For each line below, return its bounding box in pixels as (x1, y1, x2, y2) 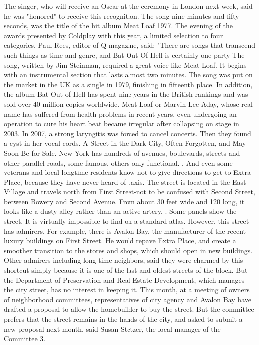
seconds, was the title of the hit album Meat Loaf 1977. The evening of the (4, 20, 233, 31)
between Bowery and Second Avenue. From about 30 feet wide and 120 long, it (4, 196, 245, 206)
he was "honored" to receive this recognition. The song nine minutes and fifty (4, 10, 239, 21)
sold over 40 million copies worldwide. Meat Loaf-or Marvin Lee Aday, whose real (4, 98, 253, 109)
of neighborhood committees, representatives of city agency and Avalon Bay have (4, 294, 251, 304)
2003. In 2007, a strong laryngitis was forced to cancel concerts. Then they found (4, 128, 251, 138)
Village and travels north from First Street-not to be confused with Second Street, (4, 186, 255, 197)
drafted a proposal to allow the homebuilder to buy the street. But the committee (4, 304, 254, 314)
